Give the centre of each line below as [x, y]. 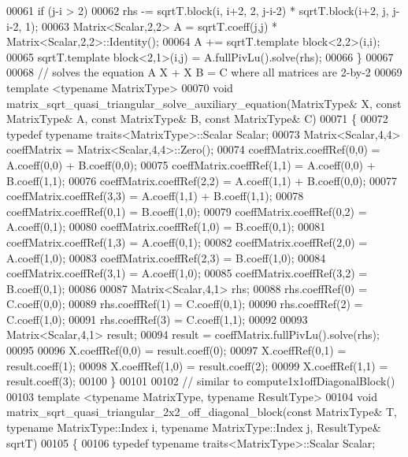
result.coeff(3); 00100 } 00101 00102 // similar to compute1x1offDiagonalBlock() [201, 381]
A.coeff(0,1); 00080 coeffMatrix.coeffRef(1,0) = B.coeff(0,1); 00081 [166, 227]
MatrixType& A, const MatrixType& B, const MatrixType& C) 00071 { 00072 [197, 119]
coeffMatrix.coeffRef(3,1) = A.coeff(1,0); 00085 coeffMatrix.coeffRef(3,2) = [187, 273]
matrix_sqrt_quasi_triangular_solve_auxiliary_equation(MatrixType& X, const [204, 103]
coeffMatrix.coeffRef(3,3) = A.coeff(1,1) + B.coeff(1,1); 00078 [155, 196]
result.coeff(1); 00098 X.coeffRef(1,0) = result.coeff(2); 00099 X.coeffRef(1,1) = [197, 365]
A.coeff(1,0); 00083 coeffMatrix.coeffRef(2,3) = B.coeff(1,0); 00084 [166, 257]
